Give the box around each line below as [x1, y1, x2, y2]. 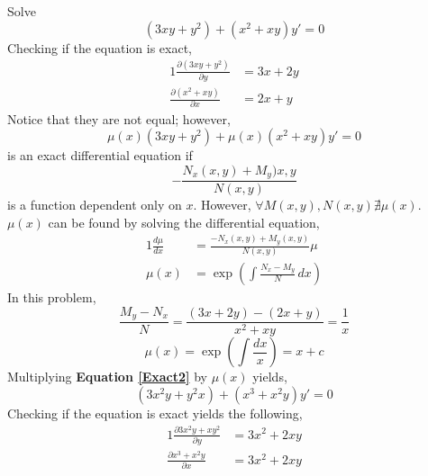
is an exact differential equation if [7, 146, 193, 165]
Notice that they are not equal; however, [7, 109, 231, 128]
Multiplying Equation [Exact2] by [7, 367, 207, 386]
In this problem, [7, 288, 96, 307]
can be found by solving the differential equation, [48, 212, 320, 231]
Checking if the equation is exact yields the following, [7, 404, 303, 423]
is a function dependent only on [7, 195, 182, 214]
